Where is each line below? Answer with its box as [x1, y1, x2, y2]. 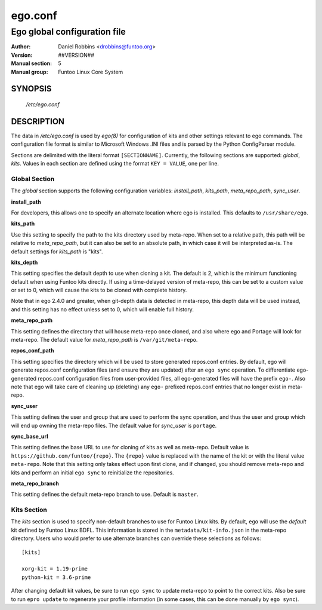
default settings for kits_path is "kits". [11, 248, 103, 255]
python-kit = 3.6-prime [21, 574, 91, 581]
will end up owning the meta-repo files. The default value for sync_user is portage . [11, 422, 217, 429]
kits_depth [11, 259, 38, 266]
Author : [11, 43, 31, 50]
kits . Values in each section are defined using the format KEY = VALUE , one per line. [11, 160, 219, 167]
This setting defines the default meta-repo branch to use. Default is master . [11, 491, 199, 498]
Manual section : [11, 60, 52, 67]
